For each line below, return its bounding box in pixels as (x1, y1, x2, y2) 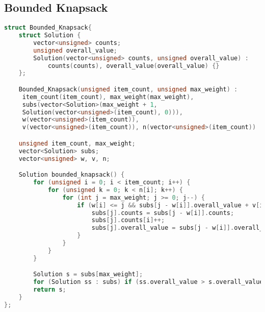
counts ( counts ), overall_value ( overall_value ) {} (47, 62, 220, 69)
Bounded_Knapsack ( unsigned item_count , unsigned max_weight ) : (18, 85, 238, 93)
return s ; (33, 286, 66, 294)
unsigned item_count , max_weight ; (18, 139, 136, 147)
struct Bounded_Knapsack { (4, 24, 92, 32)
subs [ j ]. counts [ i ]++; (91, 217, 165, 224)
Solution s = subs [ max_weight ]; (33, 271, 143, 278)
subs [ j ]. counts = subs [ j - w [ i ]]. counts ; (91, 209, 234, 217)
